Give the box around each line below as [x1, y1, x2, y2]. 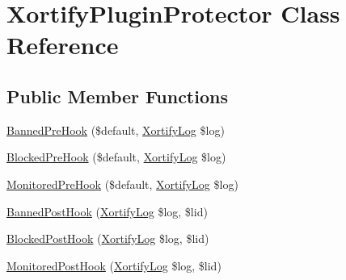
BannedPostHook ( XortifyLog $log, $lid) [6, 203, 208, 219]
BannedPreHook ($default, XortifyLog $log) [6, 121, 225, 138]
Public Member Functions [6, 83, 228, 108]
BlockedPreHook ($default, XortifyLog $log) [6, 148, 226, 165]
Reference [6, 28, 119, 61]
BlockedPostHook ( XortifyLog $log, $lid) [6, 230, 209, 247]
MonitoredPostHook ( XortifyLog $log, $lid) [6, 257, 222, 274]
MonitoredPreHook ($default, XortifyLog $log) [6, 175, 238, 192]
